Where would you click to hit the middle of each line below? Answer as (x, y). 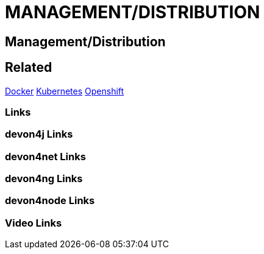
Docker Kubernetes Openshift (65, 91)
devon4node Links (50, 201)
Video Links (34, 223)
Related (29, 68)
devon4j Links (39, 134)
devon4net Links (45, 156)
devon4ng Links (44, 179)
